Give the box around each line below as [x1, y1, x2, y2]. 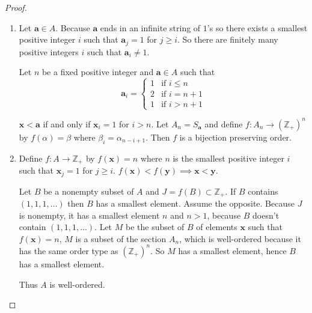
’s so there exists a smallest [207, 21, 308, 34]
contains [248, 184, 278, 197]
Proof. [5, 1, 27, 13]
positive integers [19, 45, 79, 58]
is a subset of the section [75, 232, 167, 245]
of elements [196, 220, 237, 233]
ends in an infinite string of [100, 21, 201, 34]
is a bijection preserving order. [179, 130, 292, 143]
